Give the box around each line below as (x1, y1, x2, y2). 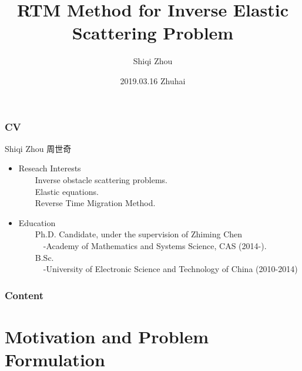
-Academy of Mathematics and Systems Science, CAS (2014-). (43, 239, 267, 251)
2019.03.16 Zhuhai (120, 74, 186, 87)
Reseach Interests (18, 162, 81, 174)
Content (5, 287, 44, 302)
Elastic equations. (35, 185, 99, 197)
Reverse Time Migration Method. (35, 197, 156, 209)
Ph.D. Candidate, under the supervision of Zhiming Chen (35, 228, 243, 240)
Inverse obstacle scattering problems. (35, 173, 167, 185)
